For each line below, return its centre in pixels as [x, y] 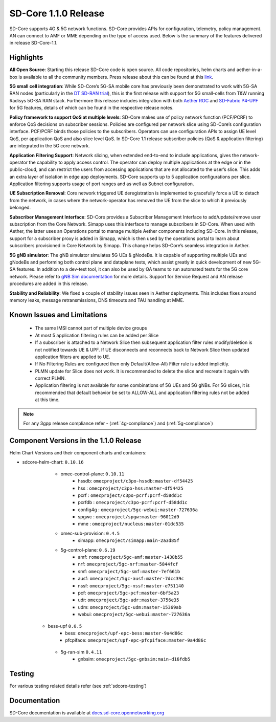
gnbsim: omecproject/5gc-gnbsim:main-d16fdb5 [134, 659]
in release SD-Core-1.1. [33, 43]
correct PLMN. [50, 378]
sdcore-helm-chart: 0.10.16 [53, 462]
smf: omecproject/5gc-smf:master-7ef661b [129, 571]
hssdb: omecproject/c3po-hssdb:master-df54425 [136, 481]
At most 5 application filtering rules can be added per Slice [97, 335]
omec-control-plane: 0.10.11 [93, 474]
